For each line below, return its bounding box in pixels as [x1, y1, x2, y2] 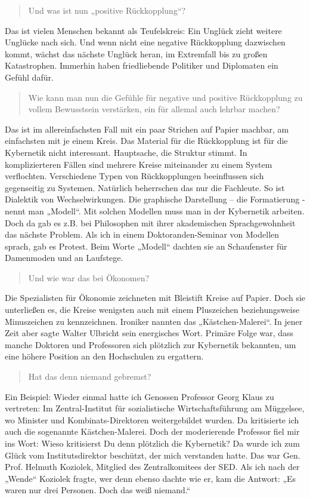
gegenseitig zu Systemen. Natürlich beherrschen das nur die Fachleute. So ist [5, 181, 285, 193]
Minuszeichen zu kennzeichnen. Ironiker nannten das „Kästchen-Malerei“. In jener [5, 315, 303, 327]
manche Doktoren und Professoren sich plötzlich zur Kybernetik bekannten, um [5, 338, 296, 351]
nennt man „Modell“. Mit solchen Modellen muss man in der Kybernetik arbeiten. [5, 204, 305, 217]
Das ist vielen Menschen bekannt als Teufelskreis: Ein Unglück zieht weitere [5, 24, 282, 36]
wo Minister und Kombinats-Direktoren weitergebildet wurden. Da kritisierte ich [5, 413, 299, 426]
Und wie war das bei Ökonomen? [28, 271, 150, 284]
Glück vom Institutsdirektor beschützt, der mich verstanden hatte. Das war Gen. [5, 448, 300, 461]
